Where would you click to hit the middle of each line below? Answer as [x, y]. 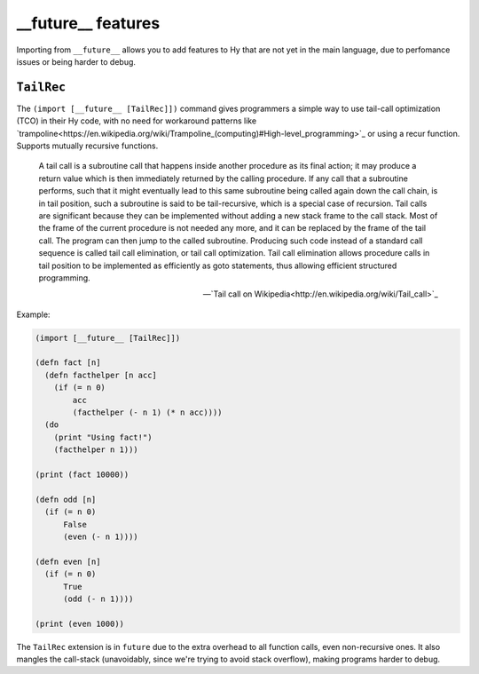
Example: [33, 314]
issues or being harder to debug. [76, 61]
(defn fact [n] [68, 363]
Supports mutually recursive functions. [87, 146]
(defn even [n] [68, 561]
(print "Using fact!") [103, 437]
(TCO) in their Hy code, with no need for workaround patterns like [137, 121]
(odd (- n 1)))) [98, 599]
